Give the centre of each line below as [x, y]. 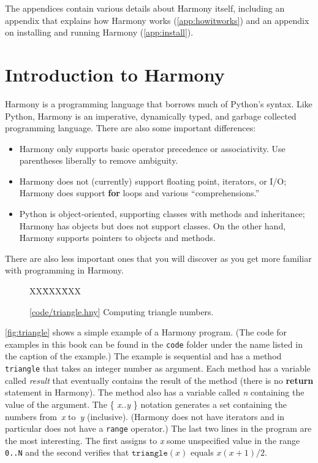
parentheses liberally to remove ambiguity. [99, 160]
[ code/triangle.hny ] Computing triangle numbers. [122, 311]
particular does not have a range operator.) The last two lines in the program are [158, 428]
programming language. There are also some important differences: [131, 128]
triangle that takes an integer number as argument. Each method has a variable [158, 368]
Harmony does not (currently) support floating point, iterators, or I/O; [153, 181]
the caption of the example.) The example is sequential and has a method [143, 356]
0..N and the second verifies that [67, 452]
